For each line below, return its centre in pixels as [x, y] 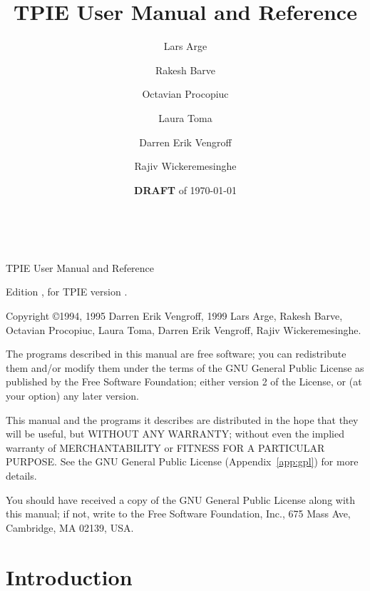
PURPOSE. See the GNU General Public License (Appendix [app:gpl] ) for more [182, 461]
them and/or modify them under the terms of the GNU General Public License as [185, 367]
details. [21, 475]
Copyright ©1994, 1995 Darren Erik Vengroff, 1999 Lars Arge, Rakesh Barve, [174, 316]
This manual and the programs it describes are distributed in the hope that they [182, 419]
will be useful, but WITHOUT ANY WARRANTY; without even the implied [175, 434]
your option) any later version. [72, 396]
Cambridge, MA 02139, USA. [70, 527]
